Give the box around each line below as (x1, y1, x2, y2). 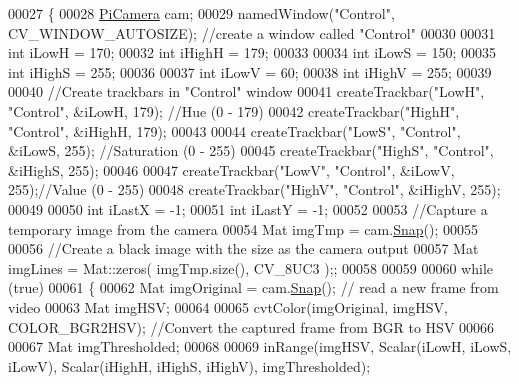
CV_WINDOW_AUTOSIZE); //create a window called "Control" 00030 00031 (8, 22, 496, 43)
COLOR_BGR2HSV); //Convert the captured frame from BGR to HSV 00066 (8, 316, 495, 337)
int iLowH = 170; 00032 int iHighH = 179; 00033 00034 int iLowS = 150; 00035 (8, 42, 497, 63)
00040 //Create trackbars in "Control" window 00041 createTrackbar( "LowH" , (8, 81, 485, 102)
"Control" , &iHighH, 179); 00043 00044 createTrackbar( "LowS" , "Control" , (8, 120, 461, 141)
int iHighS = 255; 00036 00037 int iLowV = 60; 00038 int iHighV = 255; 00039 (8, 61, 492, 82)
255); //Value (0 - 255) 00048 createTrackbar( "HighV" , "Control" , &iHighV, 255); (8, 179, 501, 200)
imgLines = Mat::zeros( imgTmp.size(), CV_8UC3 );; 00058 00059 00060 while (8, 257, 493, 278)
